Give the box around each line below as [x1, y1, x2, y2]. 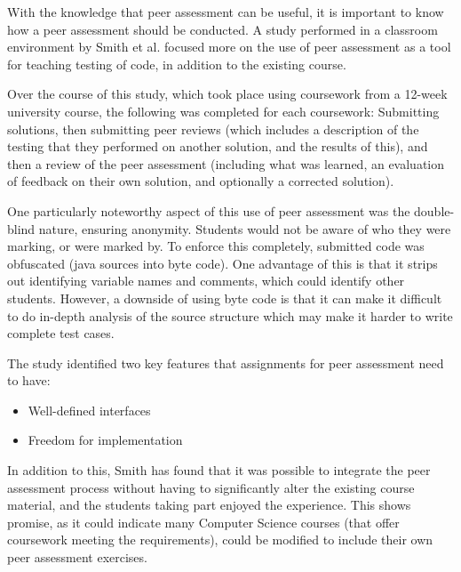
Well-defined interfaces [28, 400, 151, 419]
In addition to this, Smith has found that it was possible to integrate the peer [7, 461, 431, 479]
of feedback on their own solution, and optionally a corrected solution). [7, 172, 394, 190]
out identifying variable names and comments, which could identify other [7, 271, 405, 290]
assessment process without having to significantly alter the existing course [7, 478, 415, 496]
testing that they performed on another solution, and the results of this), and [7, 137, 428, 156]
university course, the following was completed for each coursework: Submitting [7, 101, 440, 120]
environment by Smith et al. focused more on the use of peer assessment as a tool [7, 37, 451, 56]
